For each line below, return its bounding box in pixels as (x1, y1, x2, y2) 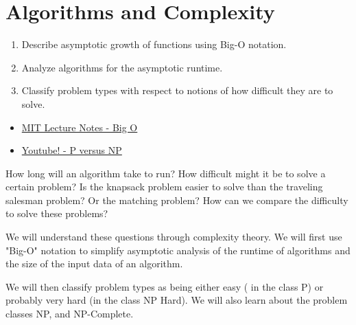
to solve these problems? (5, 206, 108, 221)
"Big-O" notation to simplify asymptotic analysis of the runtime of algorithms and (5, 243, 351, 257)
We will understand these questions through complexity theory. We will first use (5, 229, 342, 244)
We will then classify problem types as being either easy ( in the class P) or (5, 279, 324, 293)
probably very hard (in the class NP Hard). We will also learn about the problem (5, 293, 348, 307)
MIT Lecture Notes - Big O (21, 120, 138, 134)
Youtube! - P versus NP (21, 143, 122, 157)
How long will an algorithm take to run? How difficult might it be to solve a (5, 166, 326, 180)
